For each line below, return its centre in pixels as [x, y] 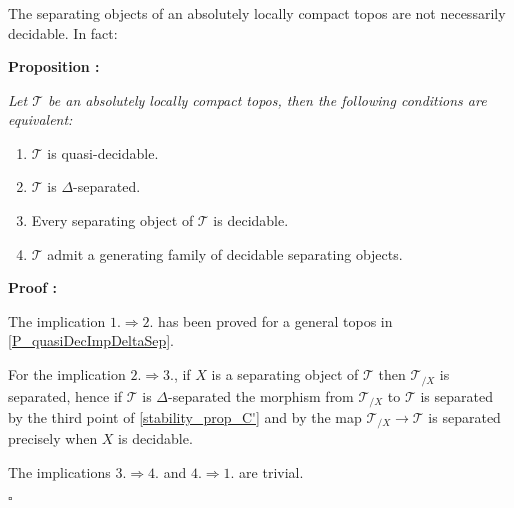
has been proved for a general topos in [275, 320]
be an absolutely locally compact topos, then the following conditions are [267, 99]
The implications [59, 472]
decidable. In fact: [63, 32]
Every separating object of [112, 220]
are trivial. [271, 472]
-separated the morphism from [261, 395]
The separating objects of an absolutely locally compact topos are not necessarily [257, 12]
